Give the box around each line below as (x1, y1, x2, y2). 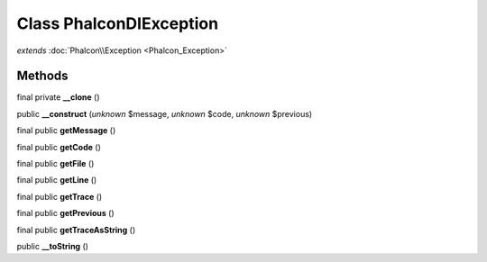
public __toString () (16, 240, 89, 251)
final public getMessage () (16, 125, 116, 136)
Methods (16, 68, 69, 84)
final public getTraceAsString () (16, 224, 136, 235)
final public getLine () (16, 175, 97, 185)
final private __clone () (16, 92, 100, 103)
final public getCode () (16, 141, 101, 152)
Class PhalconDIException (16, 14, 219, 33)
